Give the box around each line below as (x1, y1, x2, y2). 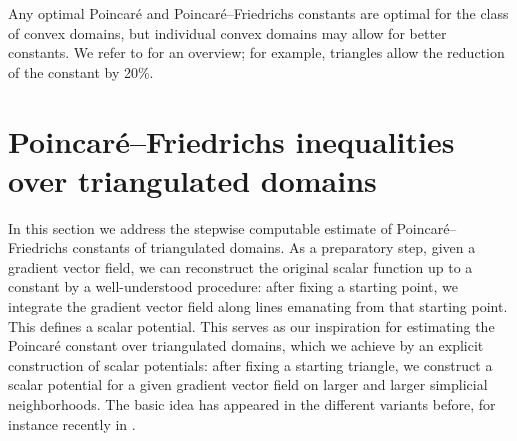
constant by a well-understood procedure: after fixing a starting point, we (8, 276, 459, 297)
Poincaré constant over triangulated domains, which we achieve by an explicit (8, 335, 484, 356)
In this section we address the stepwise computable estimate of (8, 217, 392, 238)
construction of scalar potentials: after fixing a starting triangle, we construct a (8, 354, 493, 375)
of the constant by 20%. (8, 61, 154, 82)
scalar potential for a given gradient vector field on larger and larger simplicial (8, 374, 488, 395)
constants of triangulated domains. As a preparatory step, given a (72, 237, 476, 258)
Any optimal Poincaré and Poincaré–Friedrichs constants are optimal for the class (8, 3, 509, 23)
